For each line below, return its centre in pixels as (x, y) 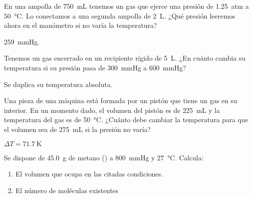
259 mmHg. (22, 41)
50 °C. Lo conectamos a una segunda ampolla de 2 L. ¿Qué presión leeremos (120, 15)
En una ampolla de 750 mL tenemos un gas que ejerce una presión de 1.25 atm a (126, 6)
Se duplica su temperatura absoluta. (58, 84)
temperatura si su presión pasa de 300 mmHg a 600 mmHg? (95, 67)
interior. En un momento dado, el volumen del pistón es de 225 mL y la (112, 110)
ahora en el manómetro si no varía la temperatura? (80, 25)
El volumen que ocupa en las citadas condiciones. (89, 174)
